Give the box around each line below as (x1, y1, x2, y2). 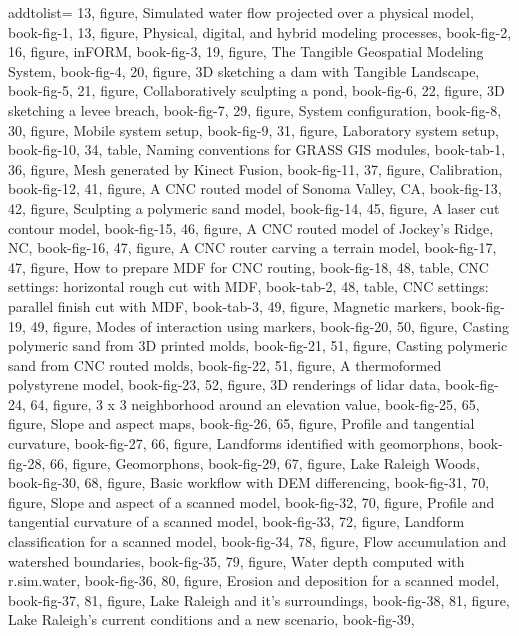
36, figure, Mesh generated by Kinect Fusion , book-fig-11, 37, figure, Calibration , (8, 158, 503, 179)
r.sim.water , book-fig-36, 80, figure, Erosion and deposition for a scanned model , (8, 570, 500, 591)
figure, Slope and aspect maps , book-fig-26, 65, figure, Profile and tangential (8, 413, 475, 434)
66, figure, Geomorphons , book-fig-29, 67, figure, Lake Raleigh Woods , (49, 452, 480, 473)
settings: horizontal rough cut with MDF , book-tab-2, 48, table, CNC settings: (8, 276, 489, 297)
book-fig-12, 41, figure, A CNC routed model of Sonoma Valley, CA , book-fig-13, (8, 178, 502, 199)
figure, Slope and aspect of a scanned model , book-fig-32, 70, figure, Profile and (8, 491, 495, 512)
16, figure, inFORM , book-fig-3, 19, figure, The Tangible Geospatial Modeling (8, 41, 484, 62)
